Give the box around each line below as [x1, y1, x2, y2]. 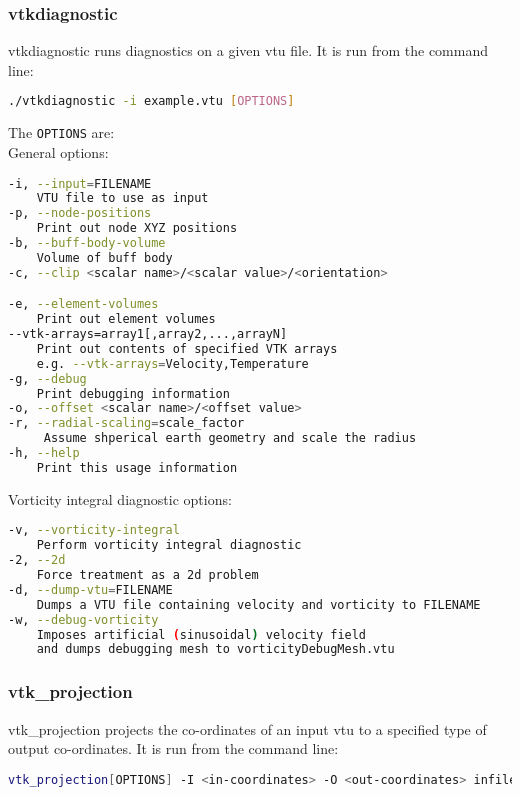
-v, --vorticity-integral [8, 523, 180, 538]
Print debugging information [36, 386, 230, 401]
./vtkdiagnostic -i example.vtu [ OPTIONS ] [8, 94, 295, 109]
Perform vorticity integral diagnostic [36, 538, 302, 553]
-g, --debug [8, 371, 87, 386]
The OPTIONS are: [8, 122, 115, 143]
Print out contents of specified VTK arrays [36, 341, 338, 356]
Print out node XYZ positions [36, 221, 238, 236]
